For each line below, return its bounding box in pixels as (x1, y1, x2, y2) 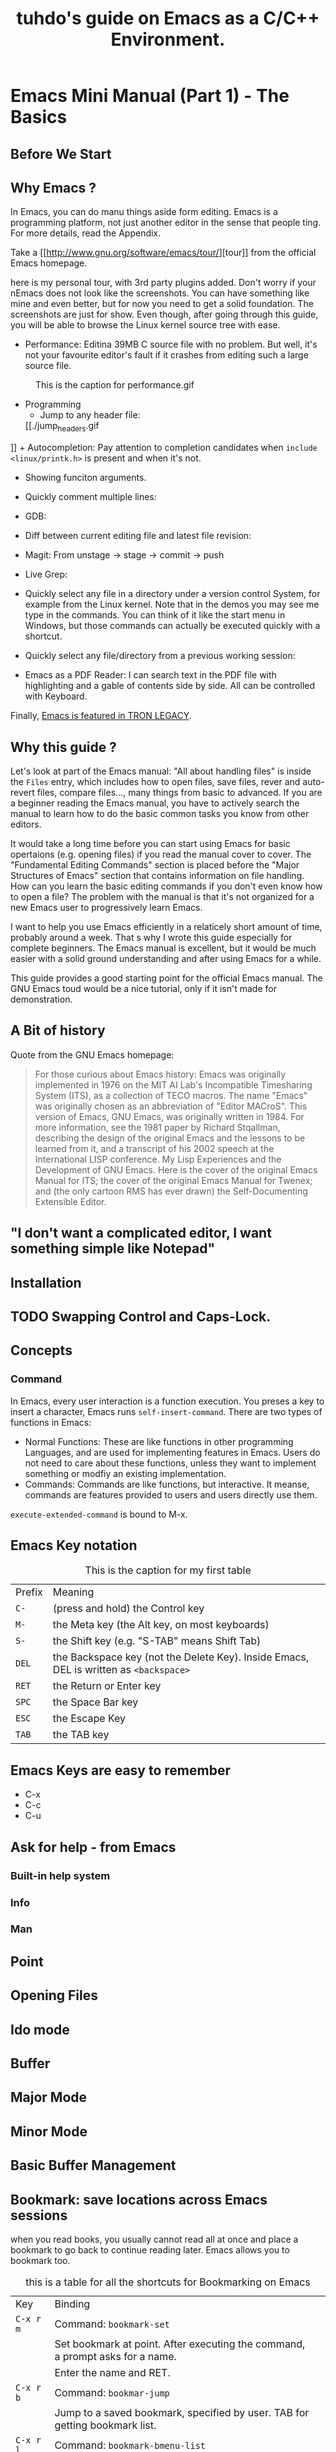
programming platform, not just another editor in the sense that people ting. (10, 217, 322, 229)
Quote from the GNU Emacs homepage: (10, 1048, 175, 1061)
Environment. (110, 28, 226, 51)
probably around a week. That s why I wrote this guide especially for (10, 932, 293, 943)
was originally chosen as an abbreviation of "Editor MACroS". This (34, 1100, 308, 1112)
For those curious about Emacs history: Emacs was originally (34, 1068, 287, 1080)
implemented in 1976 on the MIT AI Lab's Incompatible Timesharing (34, 1078, 313, 1091)
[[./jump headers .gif (24, 420, 100, 434)
